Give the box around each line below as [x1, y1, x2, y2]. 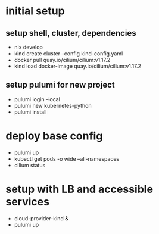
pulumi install [14, 108, 47, 116]
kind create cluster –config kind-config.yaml [14, 50, 123, 57]
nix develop [14, 43, 43, 51]
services [5, 195, 50, 208]
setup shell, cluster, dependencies [5, 28, 136, 38]
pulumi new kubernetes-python [14, 102, 92, 109]
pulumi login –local [14, 95, 61, 102]
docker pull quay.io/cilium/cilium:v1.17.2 [14, 57, 111, 63]
